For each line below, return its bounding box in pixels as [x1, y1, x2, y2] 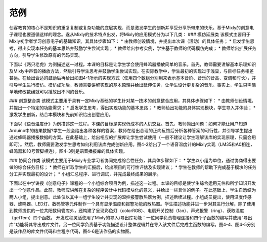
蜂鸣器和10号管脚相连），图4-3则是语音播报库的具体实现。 [9, 148, 128, 154]
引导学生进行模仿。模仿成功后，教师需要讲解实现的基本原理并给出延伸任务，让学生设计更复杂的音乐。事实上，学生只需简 [9, 82, 256, 88]
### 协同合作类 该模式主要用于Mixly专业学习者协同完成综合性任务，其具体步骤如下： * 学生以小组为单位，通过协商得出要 [9, 157, 257, 163]
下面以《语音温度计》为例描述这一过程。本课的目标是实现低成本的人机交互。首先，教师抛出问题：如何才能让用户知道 [9, 121, 247, 127]
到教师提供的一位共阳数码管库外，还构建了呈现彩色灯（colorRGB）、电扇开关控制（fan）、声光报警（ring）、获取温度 [9, 207, 245, 214]
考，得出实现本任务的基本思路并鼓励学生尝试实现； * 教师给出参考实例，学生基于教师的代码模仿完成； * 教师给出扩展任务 [9, 45, 257, 51]
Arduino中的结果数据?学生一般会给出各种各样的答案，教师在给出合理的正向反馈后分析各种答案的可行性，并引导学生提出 [9, 128, 253, 134]
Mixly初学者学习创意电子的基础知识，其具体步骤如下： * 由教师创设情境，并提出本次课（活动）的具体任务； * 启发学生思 [9, 38, 255, 44]
